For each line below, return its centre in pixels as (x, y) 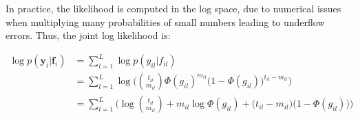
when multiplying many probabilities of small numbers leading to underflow (165, 22)
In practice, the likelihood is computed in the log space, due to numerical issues (173, 8)
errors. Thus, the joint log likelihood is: (88, 35)
